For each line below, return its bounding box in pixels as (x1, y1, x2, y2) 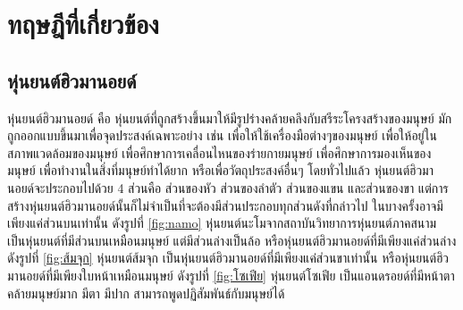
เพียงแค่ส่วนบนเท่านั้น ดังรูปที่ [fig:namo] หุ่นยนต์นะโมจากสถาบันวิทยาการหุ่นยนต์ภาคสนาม (7, 214, 437, 232)
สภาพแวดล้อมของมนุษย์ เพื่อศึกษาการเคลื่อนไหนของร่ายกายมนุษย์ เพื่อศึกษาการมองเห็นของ (7, 143, 432, 162)
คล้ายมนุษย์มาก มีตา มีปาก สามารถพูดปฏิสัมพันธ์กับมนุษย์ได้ (7, 283, 285, 302)
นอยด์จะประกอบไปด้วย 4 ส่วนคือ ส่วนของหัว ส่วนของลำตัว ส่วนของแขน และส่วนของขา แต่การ (7, 178, 449, 197)
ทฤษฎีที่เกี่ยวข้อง (7, 5, 159, 42)
